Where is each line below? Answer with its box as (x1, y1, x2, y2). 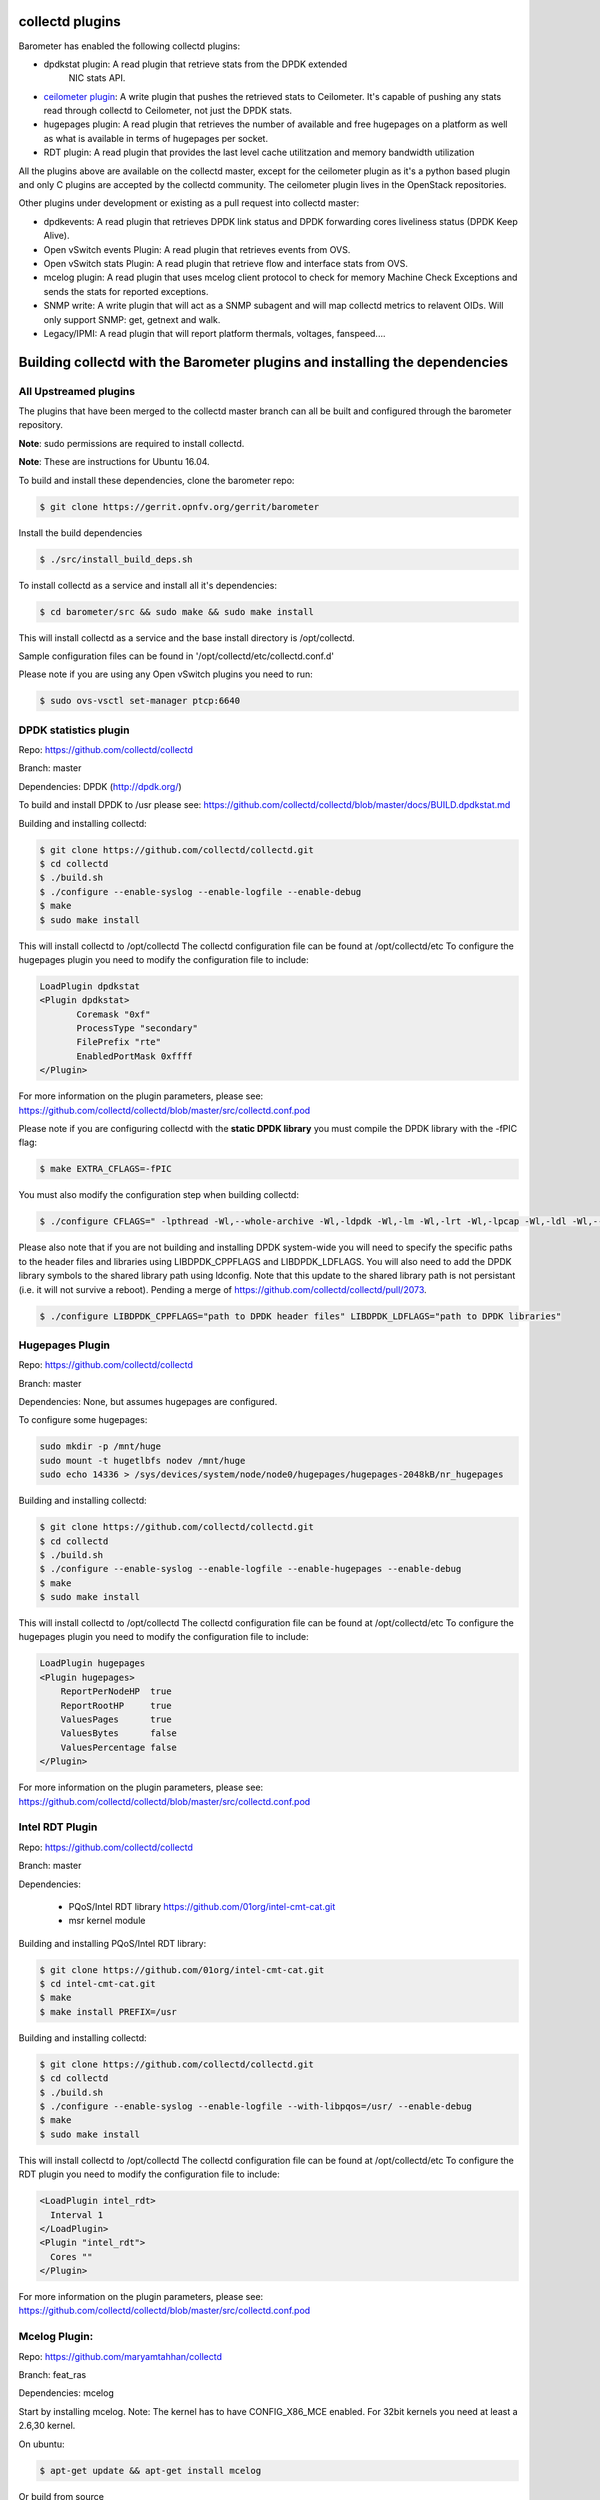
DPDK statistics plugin (18, 723, 130, 737)
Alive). (43, 230, 70, 242)
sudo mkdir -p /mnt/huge (39, 1441, 162, 1452)
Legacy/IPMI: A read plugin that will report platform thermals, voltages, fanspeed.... (43, 327, 386, 339)
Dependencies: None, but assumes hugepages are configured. (18, 1396, 278, 1408)
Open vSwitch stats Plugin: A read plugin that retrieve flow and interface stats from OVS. (43, 257, 409, 269)
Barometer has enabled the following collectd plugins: (18, 40, 240, 52)
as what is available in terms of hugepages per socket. (43, 132, 269, 144)
